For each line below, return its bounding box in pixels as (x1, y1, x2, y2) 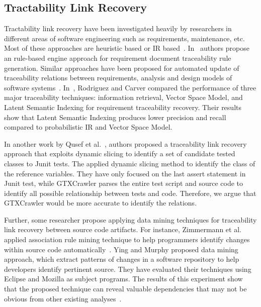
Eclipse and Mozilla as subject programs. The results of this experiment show (4, 273, 243, 284)
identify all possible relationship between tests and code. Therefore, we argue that (4, 187, 256, 198)
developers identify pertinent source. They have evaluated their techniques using (4, 263, 251, 274)
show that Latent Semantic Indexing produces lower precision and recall (4, 112, 226, 122)
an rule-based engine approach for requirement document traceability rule (4, 52, 231, 63)
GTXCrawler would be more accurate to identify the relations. (4, 197, 197, 208)
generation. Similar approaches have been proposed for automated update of (4, 62, 239, 73)
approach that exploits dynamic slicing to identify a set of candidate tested (4, 148, 235, 159)
